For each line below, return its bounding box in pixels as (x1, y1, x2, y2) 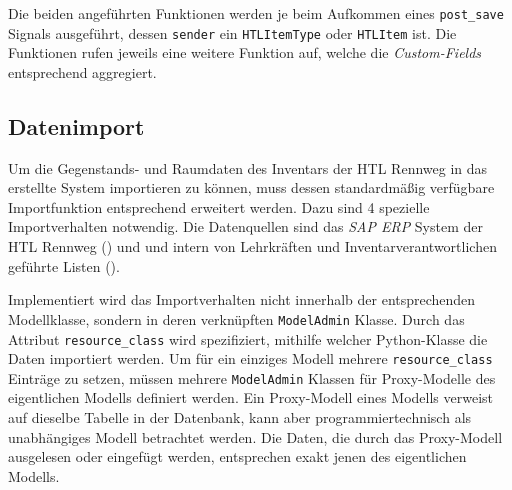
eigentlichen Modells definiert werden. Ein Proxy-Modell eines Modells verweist (8, 387, 494, 408)
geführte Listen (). (8, 255, 120, 276)
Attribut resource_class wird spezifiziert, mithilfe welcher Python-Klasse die (8, 328, 488, 349)
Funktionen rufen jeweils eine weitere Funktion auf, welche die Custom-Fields (8, 42, 482, 63)
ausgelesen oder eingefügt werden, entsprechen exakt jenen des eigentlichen (8, 446, 467, 467)
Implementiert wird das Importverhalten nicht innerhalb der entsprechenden (8, 289, 476, 310)
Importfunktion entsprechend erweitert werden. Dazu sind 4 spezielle (8, 196, 430, 217)
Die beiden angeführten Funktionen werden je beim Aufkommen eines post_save (8, 3, 504, 23)
